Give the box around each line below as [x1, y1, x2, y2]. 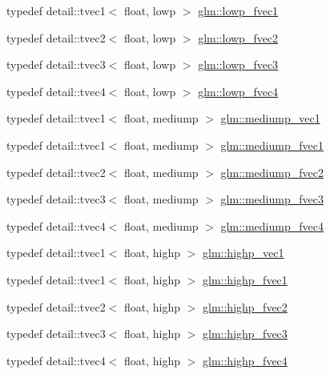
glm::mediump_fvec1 [220, 136, 324, 153]
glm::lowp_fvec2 [198, 29, 279, 46]
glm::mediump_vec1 [220, 110, 320, 127]
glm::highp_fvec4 [203, 352, 288, 368]
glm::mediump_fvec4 [220, 217, 324, 234]
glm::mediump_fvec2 [220, 163, 324, 180]
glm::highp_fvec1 [203, 271, 288, 288]
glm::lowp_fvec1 [198, 2, 279, 18]
